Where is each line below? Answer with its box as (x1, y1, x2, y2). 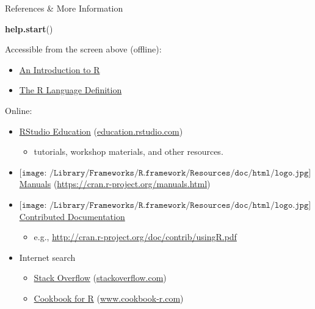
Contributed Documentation (19, 210, 125, 222)
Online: (5, 104, 32, 116)
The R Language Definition (19, 83, 122, 96)
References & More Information (5, 2, 123, 14)
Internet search (19, 250, 76, 263)
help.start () (5, 22, 53, 35)
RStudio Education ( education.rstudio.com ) (19, 124, 183, 137)
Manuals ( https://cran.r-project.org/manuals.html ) (19, 177, 211, 190)
